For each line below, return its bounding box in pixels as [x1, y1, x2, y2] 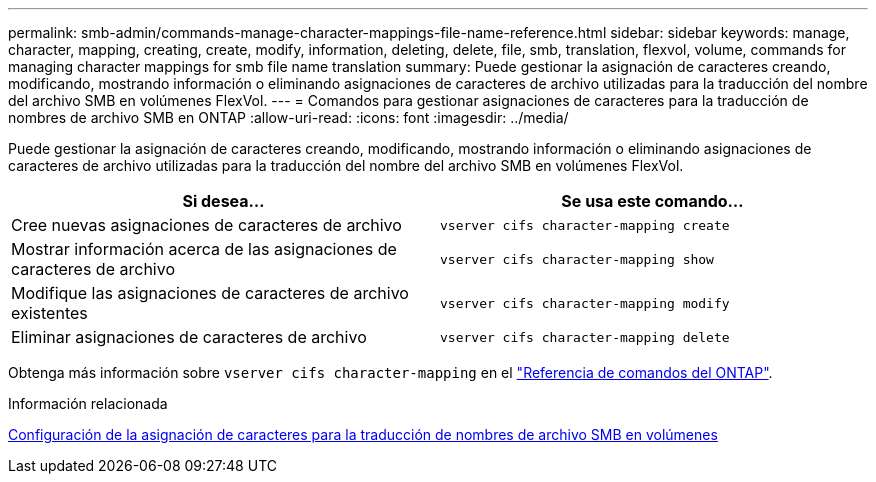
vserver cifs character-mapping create [440, 217, 730, 233]
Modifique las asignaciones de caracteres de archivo [11, 283, 409, 303]
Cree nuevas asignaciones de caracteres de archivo [11, 215, 402, 235]
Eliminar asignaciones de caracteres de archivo [11, 327, 367, 347]
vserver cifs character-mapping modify [440, 295, 730, 311]
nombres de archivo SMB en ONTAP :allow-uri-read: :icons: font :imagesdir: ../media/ [8, 109, 569, 126]
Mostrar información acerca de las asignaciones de [11, 239, 397, 259]
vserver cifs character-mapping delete [440, 329, 730, 345]
